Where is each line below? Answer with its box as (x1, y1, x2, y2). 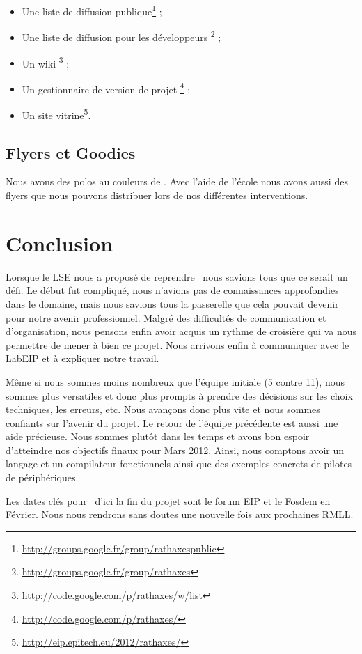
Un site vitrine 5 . (22, 106, 91, 122)
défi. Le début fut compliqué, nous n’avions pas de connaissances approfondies (6, 283, 339, 297)
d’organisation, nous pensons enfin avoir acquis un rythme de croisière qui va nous (6, 324, 356, 338)
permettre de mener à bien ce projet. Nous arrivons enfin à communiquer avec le (6, 337, 349, 352)
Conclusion (6, 228, 113, 257)
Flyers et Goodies (6, 141, 136, 163)
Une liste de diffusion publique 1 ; (22, 2, 162, 18)
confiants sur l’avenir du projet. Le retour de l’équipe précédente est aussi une (6, 415, 338, 430)
